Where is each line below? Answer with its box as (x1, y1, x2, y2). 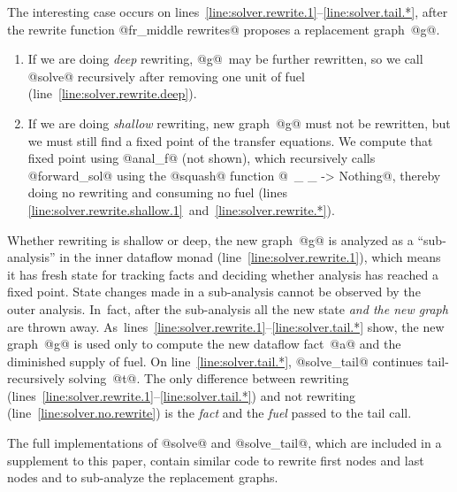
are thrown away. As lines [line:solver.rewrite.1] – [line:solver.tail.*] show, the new (7, 317, 445, 335)
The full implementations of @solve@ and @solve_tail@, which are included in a (7, 434, 442, 452)
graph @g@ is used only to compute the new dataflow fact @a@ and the (7, 334, 401, 353)
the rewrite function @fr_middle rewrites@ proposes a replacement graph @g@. (7, 19, 440, 38)
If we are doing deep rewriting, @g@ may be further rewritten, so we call (27, 50, 423, 68)
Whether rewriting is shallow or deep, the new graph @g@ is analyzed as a (7, 230, 414, 249)
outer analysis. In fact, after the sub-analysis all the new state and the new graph (7, 299, 448, 318)
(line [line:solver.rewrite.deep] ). (27, 84, 197, 103)
